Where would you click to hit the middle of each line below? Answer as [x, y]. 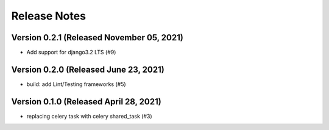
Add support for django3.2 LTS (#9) [71, 52]
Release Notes [49, 16]
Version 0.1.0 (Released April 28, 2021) [86, 102]
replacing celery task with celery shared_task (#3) [89, 116]
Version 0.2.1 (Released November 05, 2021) [97, 38]
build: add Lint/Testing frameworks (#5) [76, 84]
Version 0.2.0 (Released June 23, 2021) [88, 69]
